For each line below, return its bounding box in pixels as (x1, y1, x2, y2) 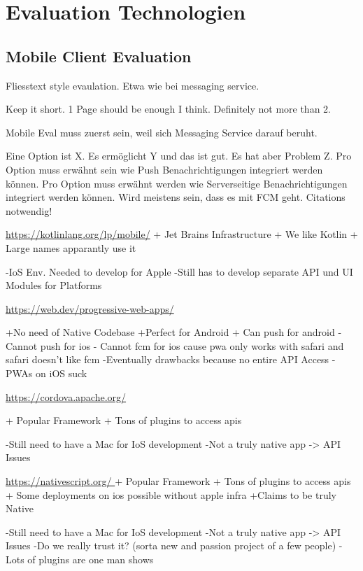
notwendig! (6, 203, 52, 218)
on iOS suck (36, 366, 87, 381)
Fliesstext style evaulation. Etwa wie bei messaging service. (6, 78, 259, 92)
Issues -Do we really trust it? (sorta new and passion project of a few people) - (6, 538, 343, 553)
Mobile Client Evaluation (6, 45, 192, 66)
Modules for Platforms (6, 278, 102, 292)
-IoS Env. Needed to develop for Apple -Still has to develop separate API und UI (6, 264, 353, 279)
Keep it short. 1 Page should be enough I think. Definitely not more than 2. (6, 101, 331, 116)
